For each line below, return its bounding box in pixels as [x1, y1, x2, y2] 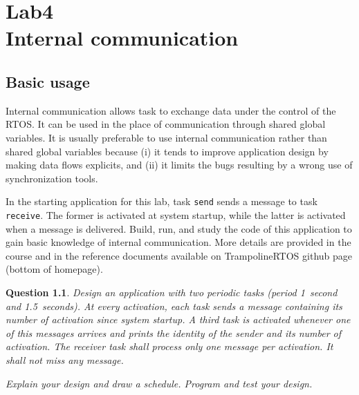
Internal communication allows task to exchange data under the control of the [6, 103, 336, 117]
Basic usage [6, 70, 90, 92]
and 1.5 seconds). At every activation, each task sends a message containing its [6, 298, 342, 313]
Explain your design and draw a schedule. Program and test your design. [6, 376, 313, 390]
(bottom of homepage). [6, 262, 103, 276]
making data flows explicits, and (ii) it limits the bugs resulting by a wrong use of [6, 157, 353, 172]
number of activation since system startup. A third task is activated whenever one [6, 312, 351, 327]
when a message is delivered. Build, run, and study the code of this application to [6, 221, 352, 235]
